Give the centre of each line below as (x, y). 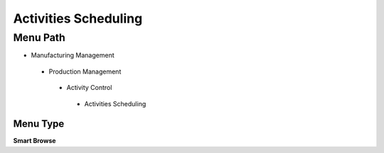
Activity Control (89, 88)
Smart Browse (34, 141)
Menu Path (39, 38)
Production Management (85, 72)
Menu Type (39, 124)
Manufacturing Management (73, 55)
